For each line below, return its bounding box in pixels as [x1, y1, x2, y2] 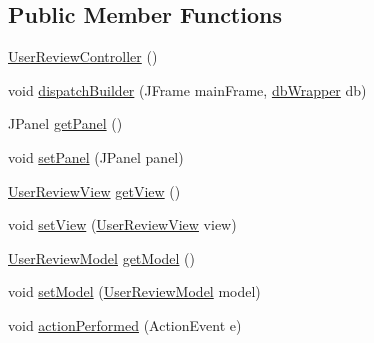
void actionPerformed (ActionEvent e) [8, 314, 242, 335]
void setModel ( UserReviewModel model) [8, 281, 261, 302]
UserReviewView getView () [8, 180, 181, 201]
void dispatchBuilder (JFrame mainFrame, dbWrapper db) [8, 79, 367, 100]
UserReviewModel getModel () [8, 247, 196, 268]
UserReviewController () [8, 46, 158, 67]
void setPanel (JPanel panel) [8, 146, 184, 167]
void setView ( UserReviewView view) [8, 214, 237, 235]
